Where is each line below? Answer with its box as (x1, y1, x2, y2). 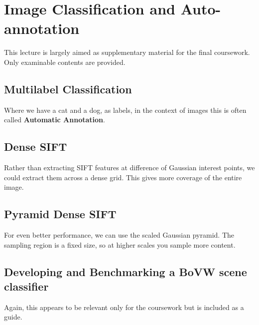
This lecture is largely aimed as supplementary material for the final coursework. (4, 47, 250, 57)
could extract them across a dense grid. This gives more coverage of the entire (4, 172, 242, 182)
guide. (4, 312, 22, 322)
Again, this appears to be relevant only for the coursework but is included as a (4, 302, 244, 312)
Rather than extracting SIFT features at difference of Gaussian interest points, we (4, 162, 255, 173)
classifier (4, 279, 49, 294)
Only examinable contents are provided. (4, 56, 126, 67)
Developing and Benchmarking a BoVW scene (4, 264, 247, 279)
